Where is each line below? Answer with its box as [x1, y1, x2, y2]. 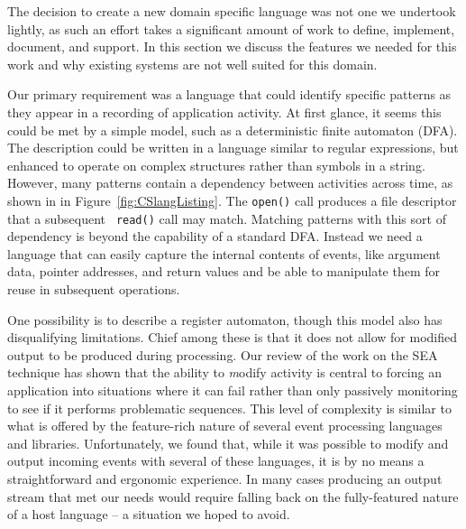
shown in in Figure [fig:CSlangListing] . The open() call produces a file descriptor [7, 190, 457, 209]
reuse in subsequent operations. [7, 280, 180, 299]
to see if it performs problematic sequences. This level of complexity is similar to [7, 398, 452, 417]
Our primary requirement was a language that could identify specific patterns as [7, 85, 452, 104]
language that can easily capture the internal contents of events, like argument [7, 244, 441, 263]
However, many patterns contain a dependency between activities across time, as [7, 173, 453, 192]
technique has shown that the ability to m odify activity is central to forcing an [7, 363, 442, 382]
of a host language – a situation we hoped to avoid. [7, 505, 290, 524]
